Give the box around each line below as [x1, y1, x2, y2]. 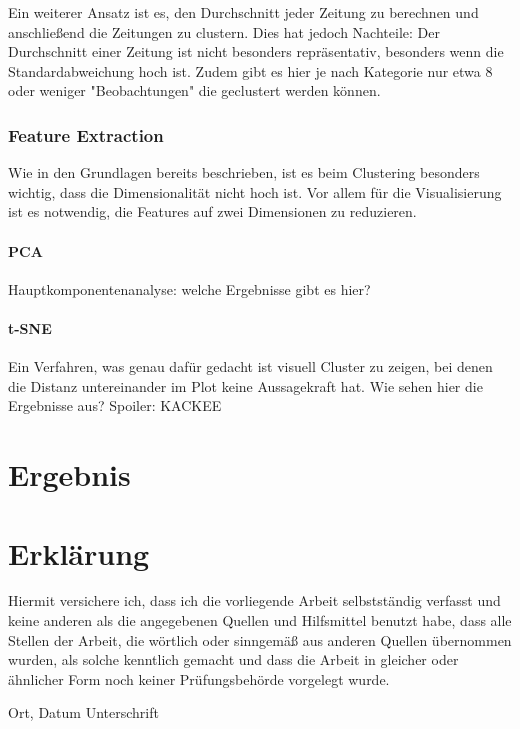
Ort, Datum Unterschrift [8, 702, 159, 723]
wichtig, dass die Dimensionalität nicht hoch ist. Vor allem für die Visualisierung [8, 181, 502, 202]
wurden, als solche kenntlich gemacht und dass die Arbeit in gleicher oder [8, 649, 459, 670]
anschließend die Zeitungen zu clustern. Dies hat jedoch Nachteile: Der [8, 21, 440, 42]
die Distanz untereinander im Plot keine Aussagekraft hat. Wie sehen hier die [8, 375, 483, 396]
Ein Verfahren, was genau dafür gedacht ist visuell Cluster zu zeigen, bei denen [8, 356, 493, 377]
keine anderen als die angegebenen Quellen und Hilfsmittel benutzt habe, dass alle [8, 610, 512, 631]
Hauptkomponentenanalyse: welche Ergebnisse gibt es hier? [8, 278, 371, 299]
